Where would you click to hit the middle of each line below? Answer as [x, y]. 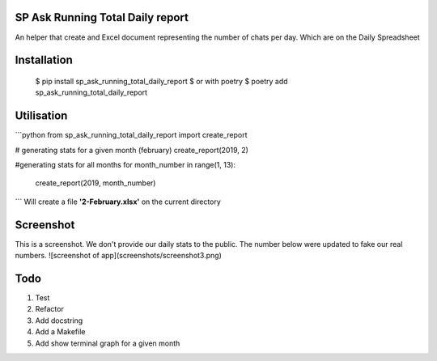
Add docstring [59, 321]
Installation [44, 60]
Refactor [49, 309]
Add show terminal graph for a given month [108, 343]
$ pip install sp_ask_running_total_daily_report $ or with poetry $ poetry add [161, 81]
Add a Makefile [60, 332]
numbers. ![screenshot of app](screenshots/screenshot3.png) [119, 256]
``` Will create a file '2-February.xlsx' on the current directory [118, 202]
